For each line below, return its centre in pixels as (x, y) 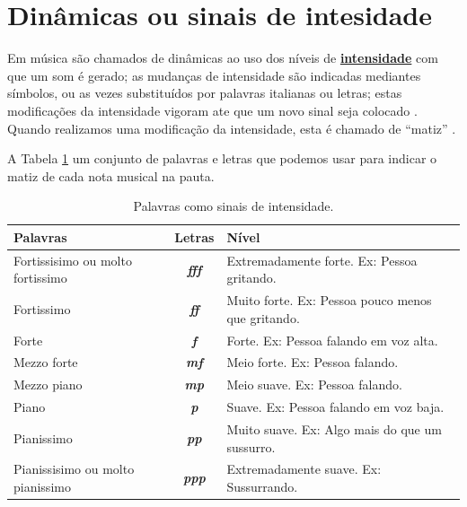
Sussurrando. (262, 486)
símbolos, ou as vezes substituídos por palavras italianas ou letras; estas (205, 93)
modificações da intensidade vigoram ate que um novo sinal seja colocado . (212, 110)
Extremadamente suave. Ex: (304, 469)
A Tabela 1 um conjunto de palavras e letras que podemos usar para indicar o (222, 158)
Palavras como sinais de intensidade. (233, 206)
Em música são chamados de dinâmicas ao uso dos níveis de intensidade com (223, 58)
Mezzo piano (48, 385)
